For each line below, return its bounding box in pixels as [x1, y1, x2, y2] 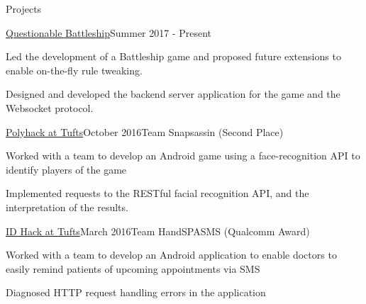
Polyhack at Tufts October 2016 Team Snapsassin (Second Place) [6, 124, 284, 139]
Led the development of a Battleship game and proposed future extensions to [6, 49, 341, 64]
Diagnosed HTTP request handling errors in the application [6, 285, 266, 300]
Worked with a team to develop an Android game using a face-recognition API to [6, 148, 360, 163]
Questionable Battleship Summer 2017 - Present [6, 25, 212, 40]
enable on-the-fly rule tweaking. [6, 62, 143, 77]
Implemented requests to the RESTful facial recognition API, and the [6, 186, 309, 201]
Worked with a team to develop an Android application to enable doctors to [6, 247, 337, 262]
